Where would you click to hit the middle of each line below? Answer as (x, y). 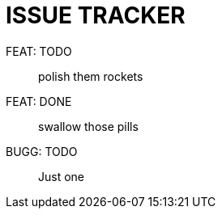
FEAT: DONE (39, 101)
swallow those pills (88, 126)
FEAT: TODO (39, 51)
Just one (62, 176)
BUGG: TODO (42, 151)
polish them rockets (91, 76)
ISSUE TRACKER (96, 15)
